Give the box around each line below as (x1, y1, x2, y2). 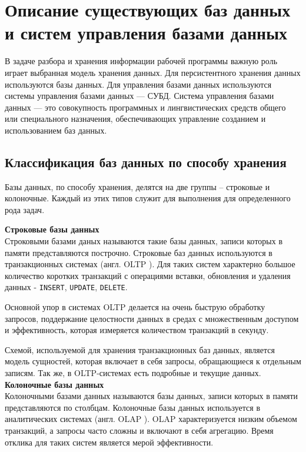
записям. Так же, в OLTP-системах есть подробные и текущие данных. (5, 367, 261, 379)
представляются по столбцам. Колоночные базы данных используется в (5, 401, 261, 413)
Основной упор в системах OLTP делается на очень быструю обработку (5, 301, 265, 313)
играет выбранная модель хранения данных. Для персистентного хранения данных (5, 66, 301, 78)
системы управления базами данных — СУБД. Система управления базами (5, 89, 274, 102)
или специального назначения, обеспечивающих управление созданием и (5, 112, 266, 125)
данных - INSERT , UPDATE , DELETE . (5, 281, 128, 293)
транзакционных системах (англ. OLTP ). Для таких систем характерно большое (5, 258, 295, 270)
